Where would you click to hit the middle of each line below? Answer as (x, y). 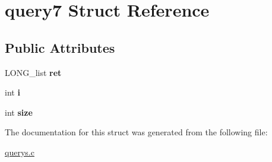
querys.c (20, 152)
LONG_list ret (33, 72)
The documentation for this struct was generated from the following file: (136, 132)
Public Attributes (60, 47)
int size (19, 112)
